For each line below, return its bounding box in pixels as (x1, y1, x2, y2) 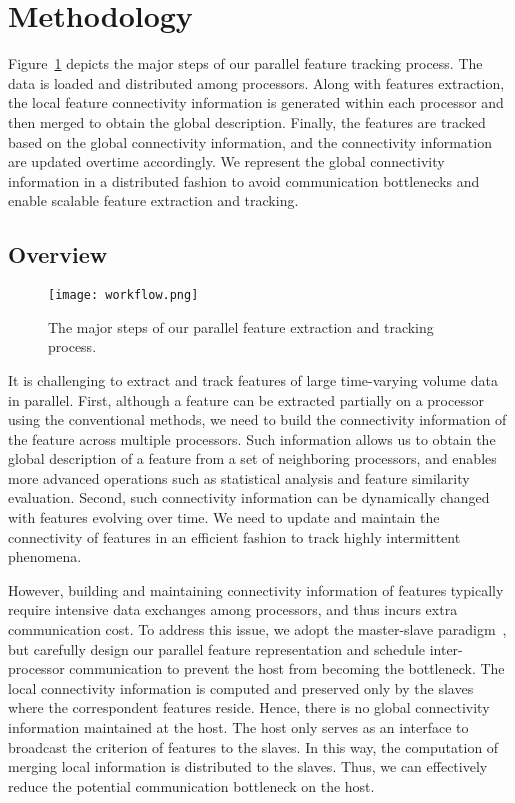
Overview (8, 239, 108, 270)
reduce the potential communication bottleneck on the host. (8, 775, 375, 796)
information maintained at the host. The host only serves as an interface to (8, 717, 469, 738)
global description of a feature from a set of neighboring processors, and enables (8, 448, 497, 469)
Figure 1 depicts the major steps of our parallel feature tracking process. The (8, 53, 483, 74)
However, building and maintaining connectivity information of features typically (8, 579, 504, 600)
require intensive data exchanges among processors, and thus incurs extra (8, 599, 458, 620)
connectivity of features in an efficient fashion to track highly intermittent (8, 526, 461, 547)
